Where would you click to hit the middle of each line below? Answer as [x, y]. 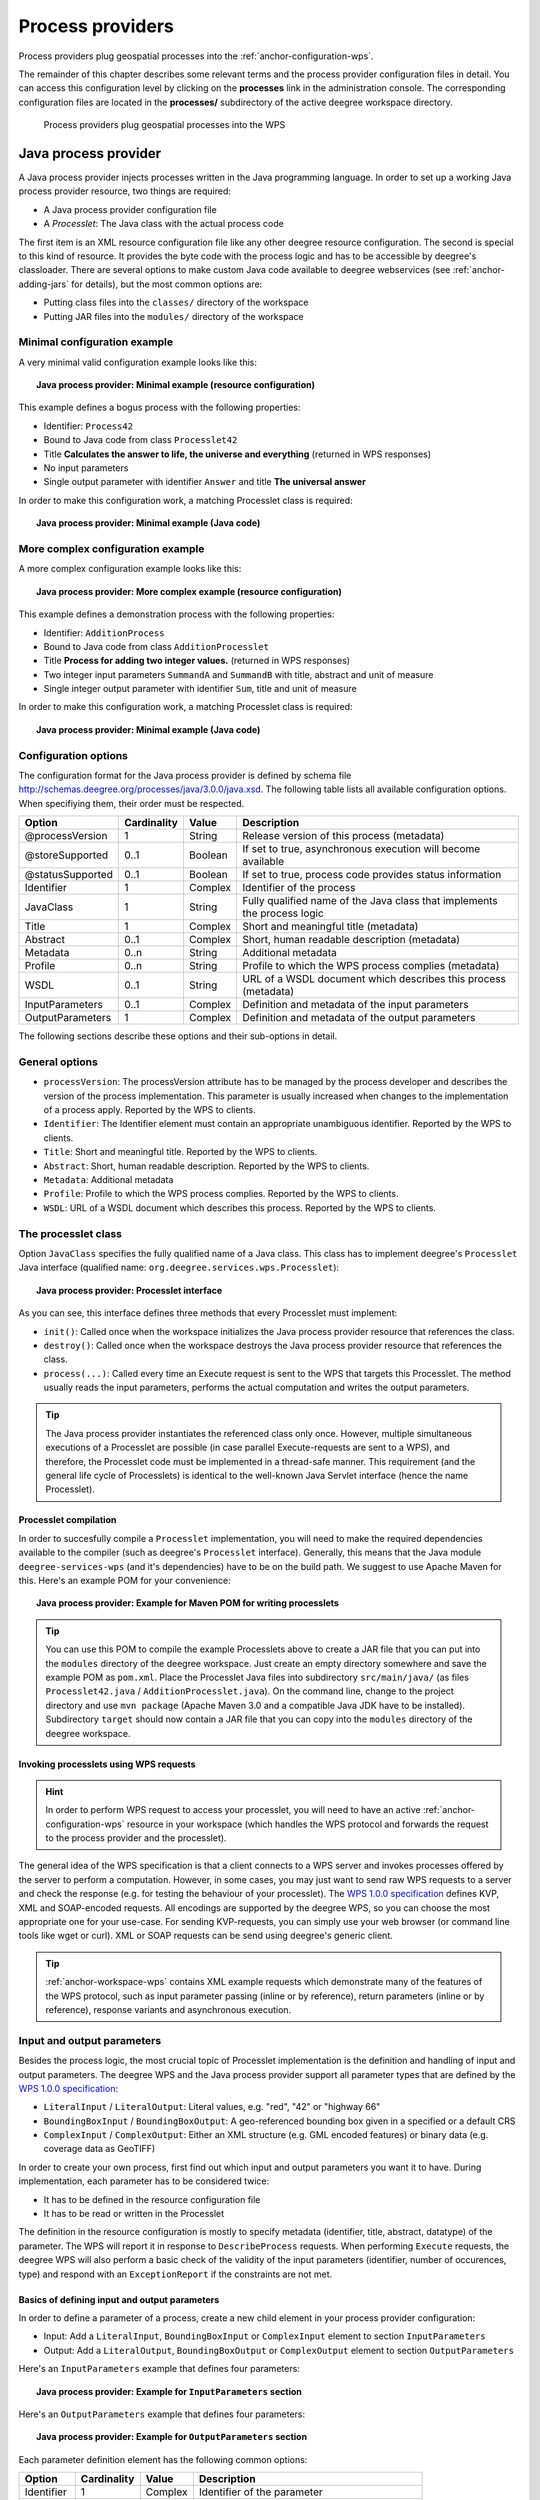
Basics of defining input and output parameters [119, 2299]
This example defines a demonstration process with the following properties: [176, 614]
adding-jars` [44, 284]
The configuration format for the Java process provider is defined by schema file [185, 775]
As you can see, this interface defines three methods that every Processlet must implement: [208, 1313]
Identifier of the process [298, 888]
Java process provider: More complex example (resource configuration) [189, 591]
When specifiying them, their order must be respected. [131, 803]
